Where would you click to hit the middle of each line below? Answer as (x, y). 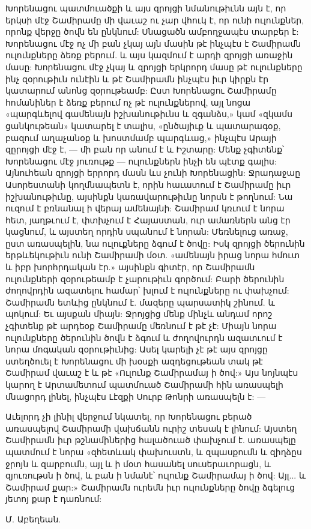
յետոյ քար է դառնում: (54, 499)
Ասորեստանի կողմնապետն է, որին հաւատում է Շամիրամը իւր (148, 184)
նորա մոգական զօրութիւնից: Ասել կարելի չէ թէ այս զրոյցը (137, 349)
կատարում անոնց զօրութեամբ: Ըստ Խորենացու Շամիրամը (141, 90)
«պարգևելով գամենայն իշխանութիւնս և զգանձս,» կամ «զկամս (149, 114)
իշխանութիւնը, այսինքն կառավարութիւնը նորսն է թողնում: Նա (149, 196)
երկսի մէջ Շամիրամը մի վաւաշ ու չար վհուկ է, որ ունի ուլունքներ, (155, 20)
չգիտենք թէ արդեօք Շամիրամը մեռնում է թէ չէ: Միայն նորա (141, 326)
